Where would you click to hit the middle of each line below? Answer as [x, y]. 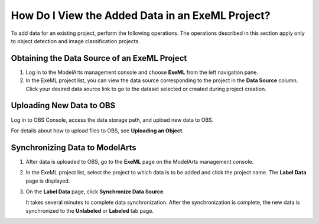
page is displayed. [48, 181]
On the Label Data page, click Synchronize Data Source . [95, 191]
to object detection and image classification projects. [75, 41]
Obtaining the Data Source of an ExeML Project [99, 58]
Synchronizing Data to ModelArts [74, 147]
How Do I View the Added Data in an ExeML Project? [141, 15]
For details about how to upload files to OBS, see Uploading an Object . [97, 131]
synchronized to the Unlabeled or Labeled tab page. [89, 210]
